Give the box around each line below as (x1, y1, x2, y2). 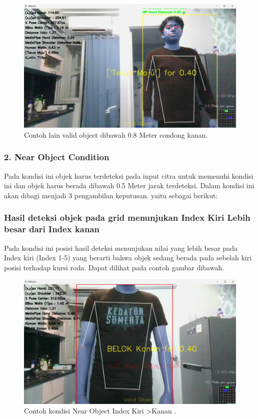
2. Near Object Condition (4, 151, 109, 163)
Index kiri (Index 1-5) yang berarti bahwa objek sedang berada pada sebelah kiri (4, 252, 252, 263)
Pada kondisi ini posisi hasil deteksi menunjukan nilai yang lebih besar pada (4, 242, 238, 253)
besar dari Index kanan (4, 223, 100, 235)
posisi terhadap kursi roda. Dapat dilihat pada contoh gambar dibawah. (4, 262, 224, 272)
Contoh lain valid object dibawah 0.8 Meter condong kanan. (24, 129, 208, 140)
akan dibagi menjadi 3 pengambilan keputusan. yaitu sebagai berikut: (4, 190, 218, 200)
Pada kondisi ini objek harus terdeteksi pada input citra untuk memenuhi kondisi (4, 170, 253, 181)
